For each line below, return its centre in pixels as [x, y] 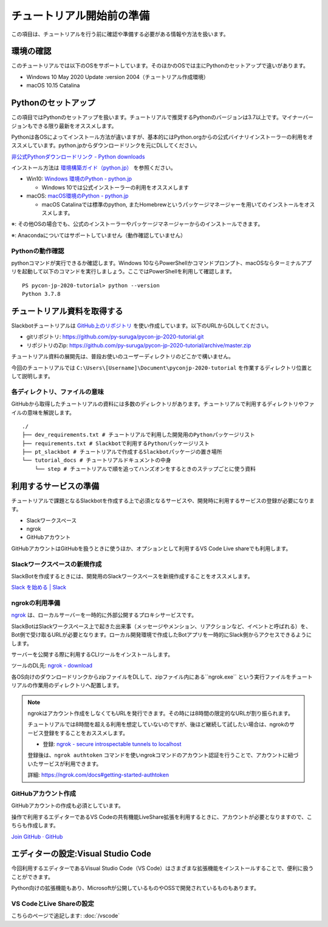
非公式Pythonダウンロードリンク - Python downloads [78, 156]
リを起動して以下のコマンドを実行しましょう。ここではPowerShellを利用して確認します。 [123, 272]
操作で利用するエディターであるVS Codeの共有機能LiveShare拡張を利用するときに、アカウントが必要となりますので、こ [162, 816]
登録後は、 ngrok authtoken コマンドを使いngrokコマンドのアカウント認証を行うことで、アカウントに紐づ [163, 755]
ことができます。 [32, 877]
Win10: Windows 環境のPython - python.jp [79, 179]
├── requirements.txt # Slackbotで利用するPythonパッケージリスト [116, 443]
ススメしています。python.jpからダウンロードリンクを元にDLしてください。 [106, 145]
